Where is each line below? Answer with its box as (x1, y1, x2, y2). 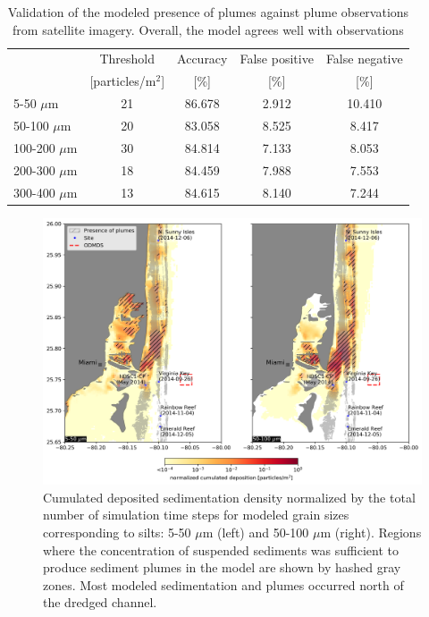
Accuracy (177, 49, 228, 68)
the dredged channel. (43, 593, 157, 612)
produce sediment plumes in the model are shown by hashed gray (43, 558, 401, 577)
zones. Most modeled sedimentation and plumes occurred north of (43, 575, 404, 594)
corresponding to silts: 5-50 (43, 522, 191, 541)
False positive (240, 49, 314, 68)
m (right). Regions (320, 522, 422, 541)
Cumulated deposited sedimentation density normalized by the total (43, 487, 416, 506)
